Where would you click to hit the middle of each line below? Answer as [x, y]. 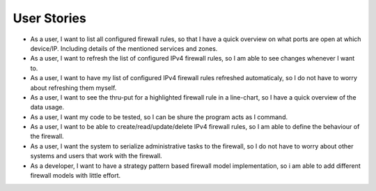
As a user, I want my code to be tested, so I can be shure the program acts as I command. [159, 117]
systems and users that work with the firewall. [96, 156]
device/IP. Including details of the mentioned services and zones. [124, 48]
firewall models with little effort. [76, 176]
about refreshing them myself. [73, 88]
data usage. [47, 107]
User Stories [49, 18]
